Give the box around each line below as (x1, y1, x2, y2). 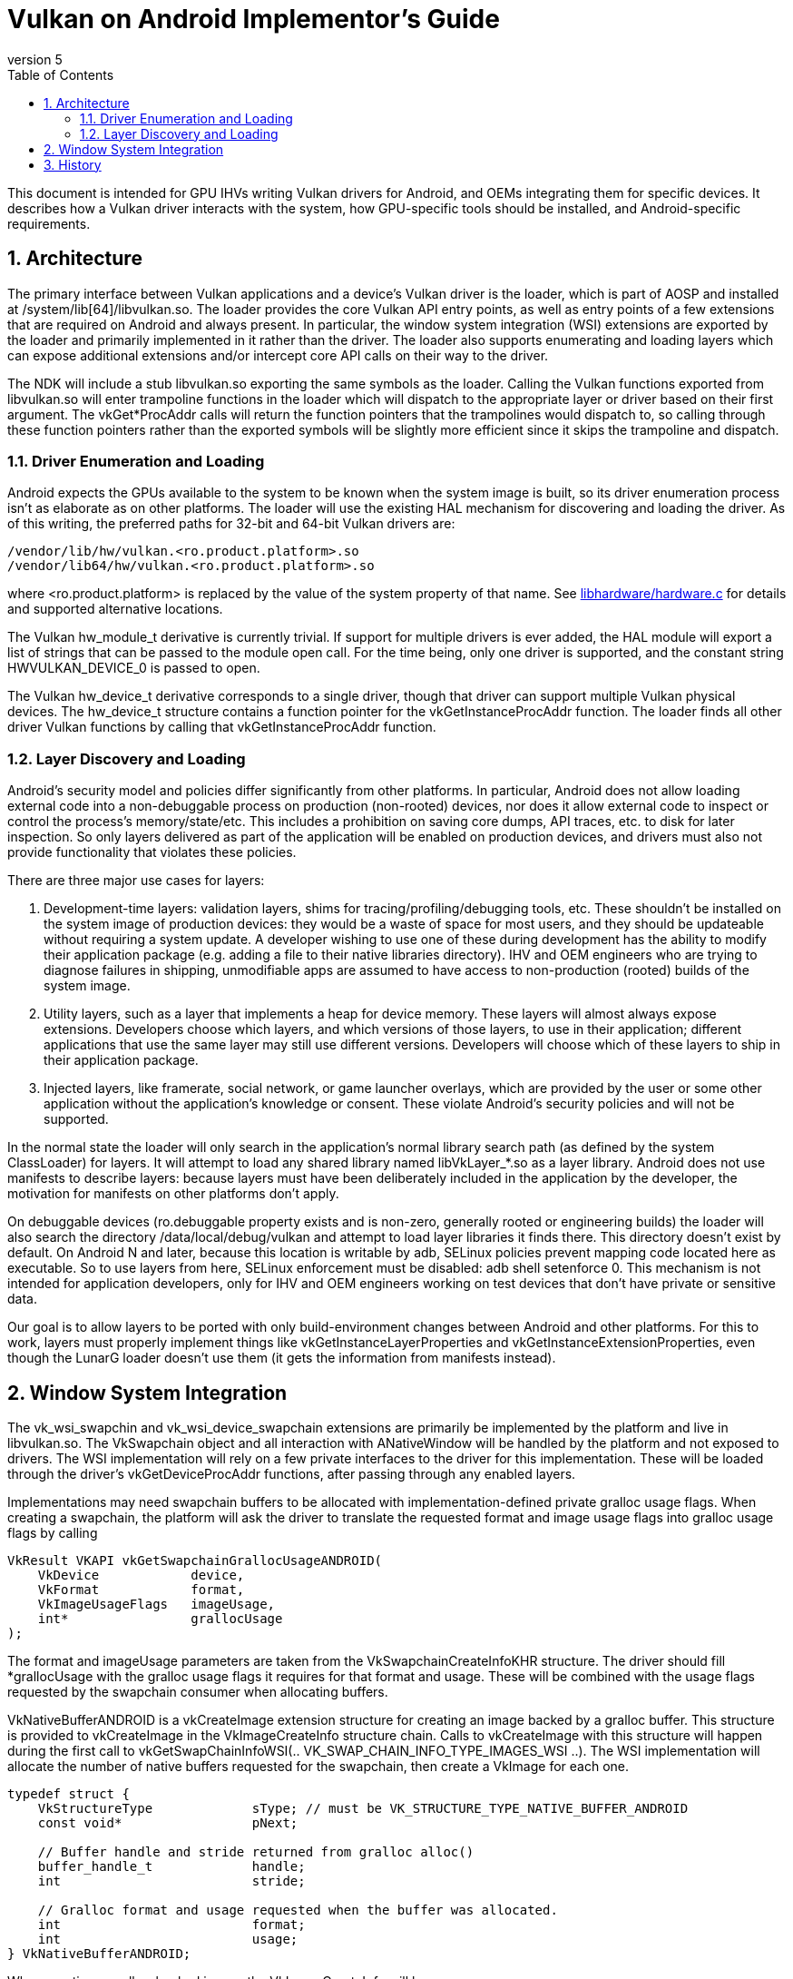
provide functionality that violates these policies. (7, 844, 297, 861)
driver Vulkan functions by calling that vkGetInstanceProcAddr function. (7, 719, 436, 735)
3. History (44, 156, 102, 172)
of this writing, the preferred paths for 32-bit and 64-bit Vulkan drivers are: (7, 516, 455, 532)
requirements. (7, 215, 91, 231)
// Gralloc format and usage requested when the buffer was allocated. (37, 1902, 558, 1917)
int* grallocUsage (37, 1610, 283, 1626)
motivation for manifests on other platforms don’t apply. (7, 1186, 339, 1202)
